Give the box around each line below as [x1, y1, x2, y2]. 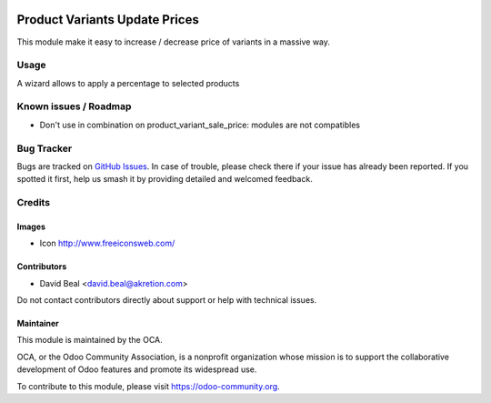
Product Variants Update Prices [16, 12, 199, 27]
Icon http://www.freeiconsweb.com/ [39, 237, 175, 249]
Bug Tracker [16, 142, 73, 155]
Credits [16, 196, 50, 209]
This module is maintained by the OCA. [16, 335, 163, 346]
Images [16, 221, 45, 232]
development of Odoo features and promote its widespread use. [16, 364, 257, 375]
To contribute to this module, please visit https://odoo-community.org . [16, 380, 281, 391]
